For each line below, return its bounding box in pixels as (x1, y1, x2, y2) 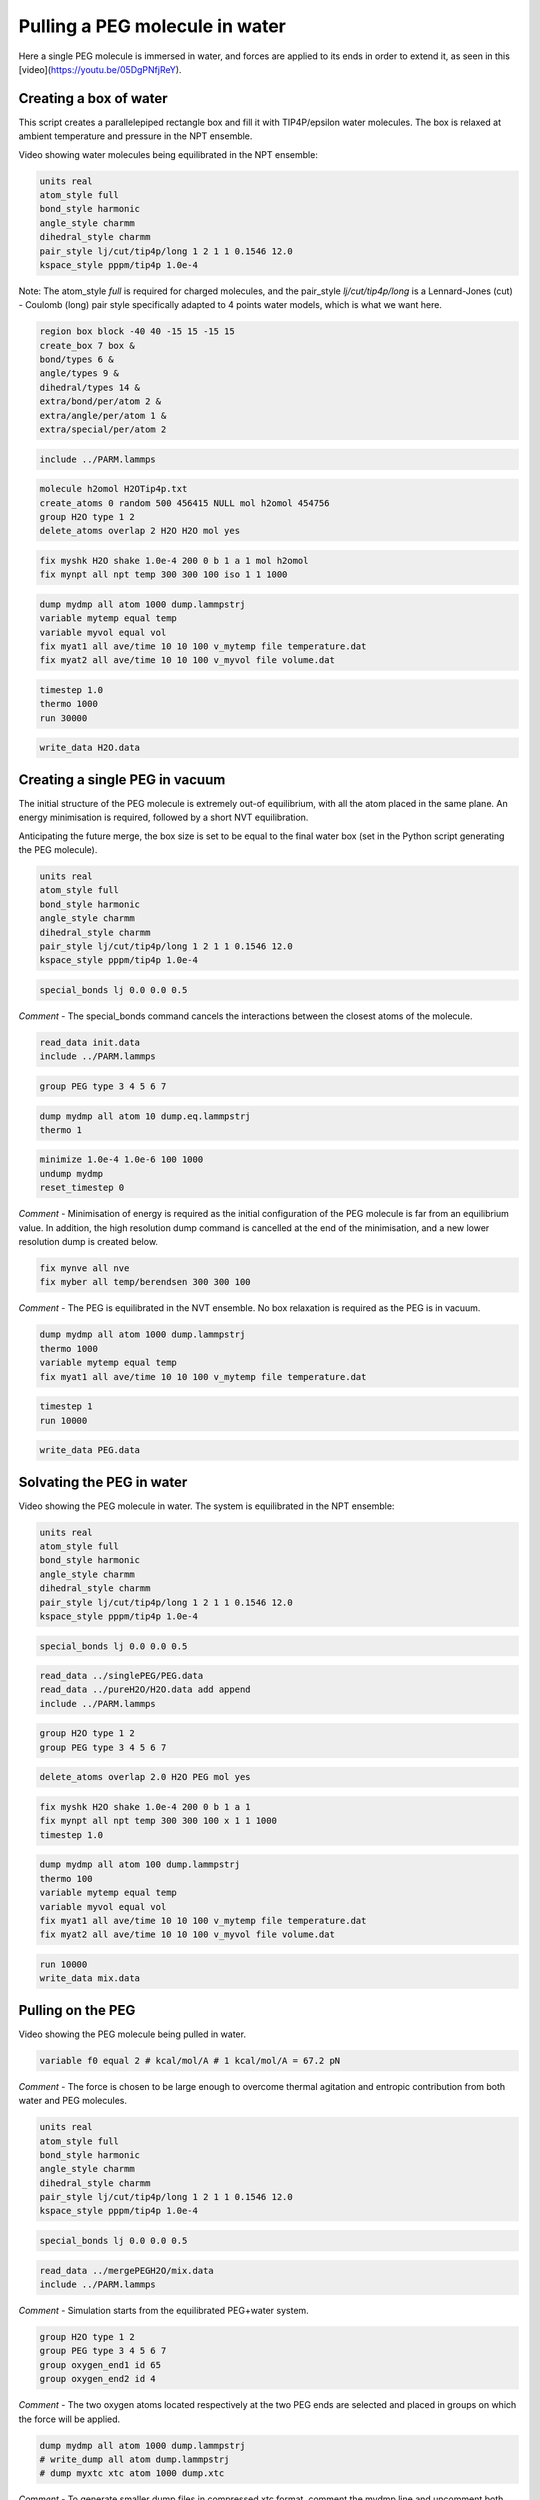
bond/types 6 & (39, 354, 114, 365)
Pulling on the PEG (18, 2001, 136, 2019)
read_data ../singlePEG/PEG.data (39, 1670, 204, 1682)
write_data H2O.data (39, 742, 140, 754)
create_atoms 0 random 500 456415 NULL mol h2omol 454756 (39, 497, 330, 509)
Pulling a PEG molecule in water (18, 15, 287, 37)
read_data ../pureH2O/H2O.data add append (39, 1684, 251, 1695)
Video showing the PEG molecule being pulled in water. (18, 2028, 247, 2040)
